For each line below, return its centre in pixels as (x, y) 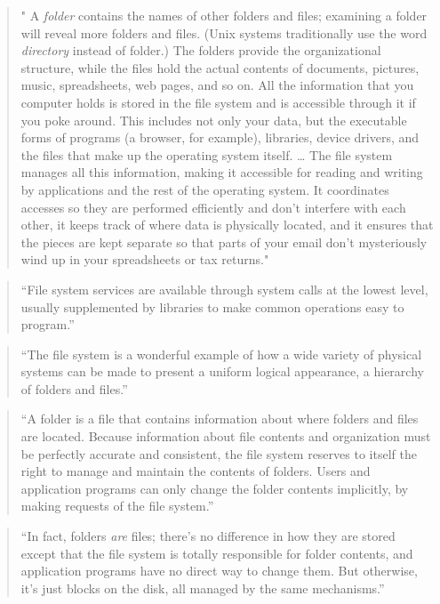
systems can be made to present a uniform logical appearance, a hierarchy (222, 371)
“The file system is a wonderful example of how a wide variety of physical (221, 354)
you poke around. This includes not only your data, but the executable (214, 120)
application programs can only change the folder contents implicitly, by (215, 488)
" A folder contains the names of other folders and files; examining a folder (224, 15)
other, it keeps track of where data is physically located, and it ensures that (227, 225)
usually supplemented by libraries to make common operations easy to (212, 306)
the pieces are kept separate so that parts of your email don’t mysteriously (224, 242)
